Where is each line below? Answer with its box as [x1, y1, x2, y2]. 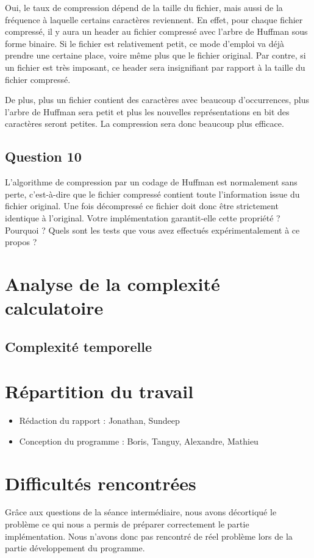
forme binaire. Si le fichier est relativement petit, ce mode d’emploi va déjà [5, 37, 284, 49]
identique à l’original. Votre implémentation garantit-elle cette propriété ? [5, 211, 280, 224]
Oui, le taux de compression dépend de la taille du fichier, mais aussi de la [5, 1, 283, 13]
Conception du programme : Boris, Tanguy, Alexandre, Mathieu [19, 434, 259, 447]
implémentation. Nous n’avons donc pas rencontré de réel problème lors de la [5, 529, 293, 542]
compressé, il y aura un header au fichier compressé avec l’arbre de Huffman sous [5, 25, 308, 38]
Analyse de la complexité [5, 271, 220, 296]
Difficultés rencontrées [5, 470, 196, 495]
